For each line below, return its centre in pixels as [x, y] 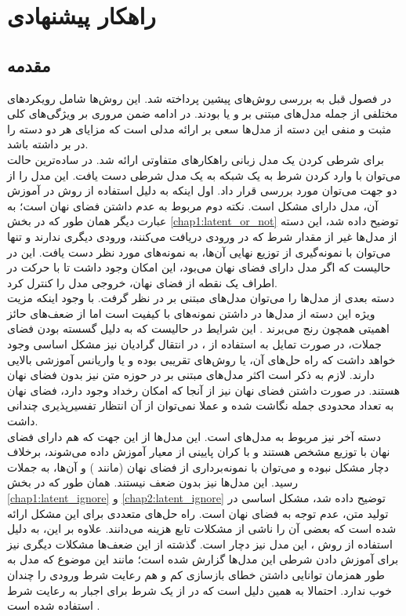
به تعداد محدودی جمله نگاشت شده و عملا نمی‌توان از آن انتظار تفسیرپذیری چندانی [201, 405]
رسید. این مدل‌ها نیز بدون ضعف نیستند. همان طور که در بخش [153, 482]
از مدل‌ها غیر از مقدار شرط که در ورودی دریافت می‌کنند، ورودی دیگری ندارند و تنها [202, 236]
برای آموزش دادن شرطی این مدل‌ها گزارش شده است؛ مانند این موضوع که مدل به [203, 559]
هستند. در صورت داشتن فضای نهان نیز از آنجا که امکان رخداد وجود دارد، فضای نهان [204, 390]
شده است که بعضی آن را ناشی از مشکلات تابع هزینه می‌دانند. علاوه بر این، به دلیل [202, 529]
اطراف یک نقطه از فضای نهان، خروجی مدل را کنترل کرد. [142, 282]
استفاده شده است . [54, 605]
